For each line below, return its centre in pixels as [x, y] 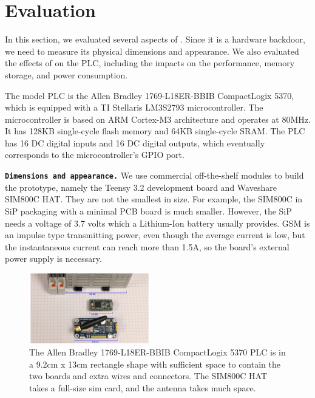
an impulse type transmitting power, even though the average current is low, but [155, 235]
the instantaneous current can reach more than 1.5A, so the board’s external [147, 246]
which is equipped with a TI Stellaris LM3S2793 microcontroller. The [134, 107]
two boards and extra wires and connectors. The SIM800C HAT [148, 376]
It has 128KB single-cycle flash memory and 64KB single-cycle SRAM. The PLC [155, 131]
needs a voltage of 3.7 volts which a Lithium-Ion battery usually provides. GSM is [157, 223]
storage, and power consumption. [66, 74]
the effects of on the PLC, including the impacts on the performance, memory [150, 63]
